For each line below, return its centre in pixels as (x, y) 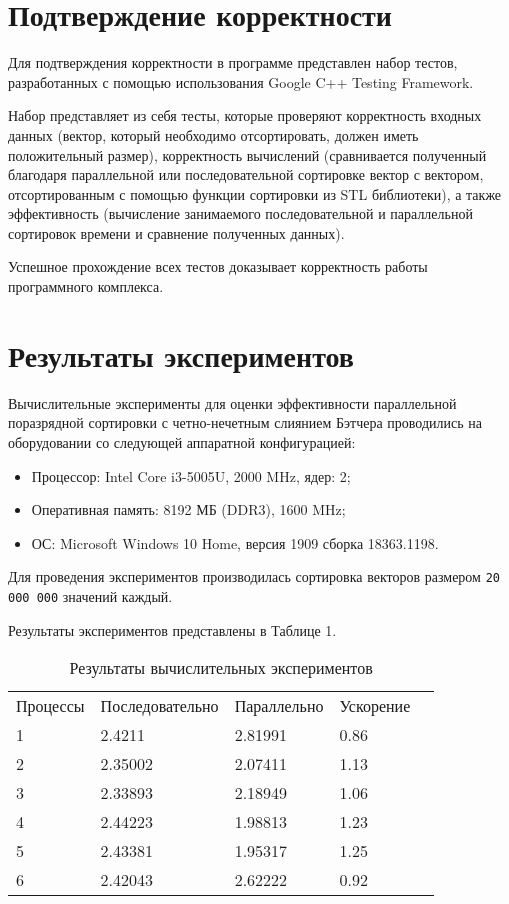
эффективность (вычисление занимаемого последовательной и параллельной (240, 213)
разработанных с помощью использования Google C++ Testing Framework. (241, 81)
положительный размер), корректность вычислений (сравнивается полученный (247, 154)
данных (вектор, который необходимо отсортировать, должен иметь (213, 134)
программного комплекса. (86, 286)
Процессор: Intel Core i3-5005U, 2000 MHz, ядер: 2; (191, 475)
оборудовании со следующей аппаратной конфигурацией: (182, 441)
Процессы (50, 706)
